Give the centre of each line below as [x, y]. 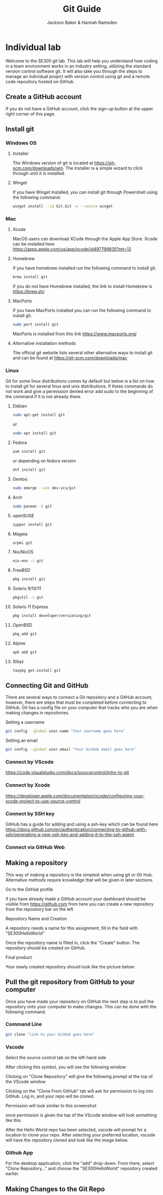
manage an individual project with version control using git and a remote [78, 76]
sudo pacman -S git [32, 506]
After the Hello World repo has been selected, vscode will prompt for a [76, 1130]
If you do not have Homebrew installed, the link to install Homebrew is [82, 287]
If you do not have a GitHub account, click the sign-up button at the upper [79, 109]
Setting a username [25, 722]
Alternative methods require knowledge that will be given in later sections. [80, 880]
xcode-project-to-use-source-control [43, 801]
